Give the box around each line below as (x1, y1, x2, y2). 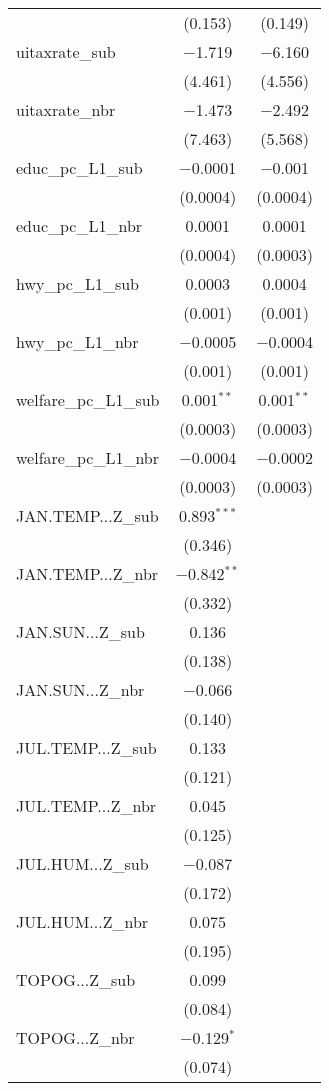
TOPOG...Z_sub (16, 968, 136, 991)
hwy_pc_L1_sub (16, 272, 139, 295)
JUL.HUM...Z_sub (16, 852, 149, 875)
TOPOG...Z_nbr (16, 1026, 135, 1049)
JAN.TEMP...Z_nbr (16, 562, 159, 585)
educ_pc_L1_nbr (16, 214, 143, 237)
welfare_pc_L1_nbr (16, 446, 159, 469)
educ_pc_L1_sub (16, 156, 143, 179)
